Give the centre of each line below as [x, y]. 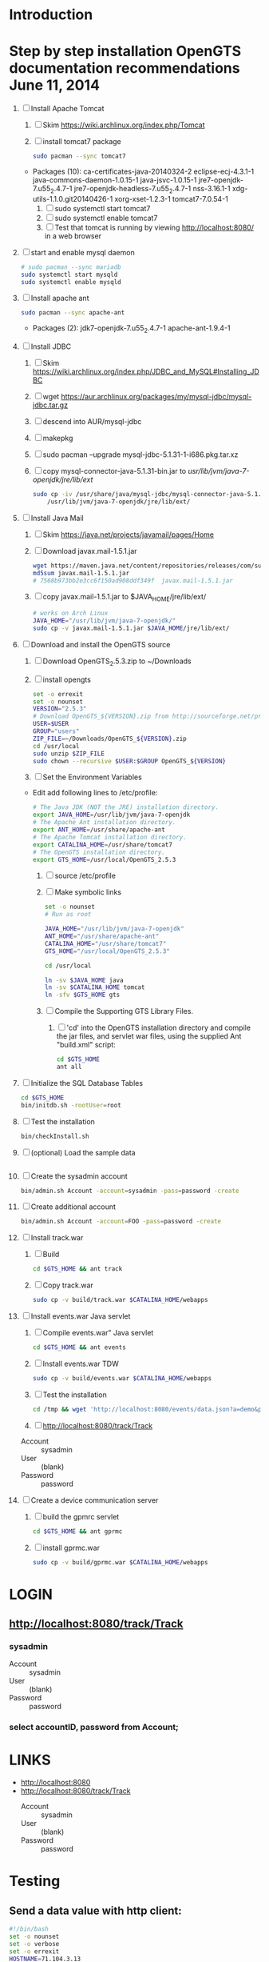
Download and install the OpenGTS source [101, 644]
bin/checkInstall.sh [55, 1136]
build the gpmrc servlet [81, 1516]
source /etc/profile [85, 876]
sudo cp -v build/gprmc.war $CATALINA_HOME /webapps [120, 1562]
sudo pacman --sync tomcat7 [79, 156]
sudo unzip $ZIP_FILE [68, 754]
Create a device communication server [95, 1500]
